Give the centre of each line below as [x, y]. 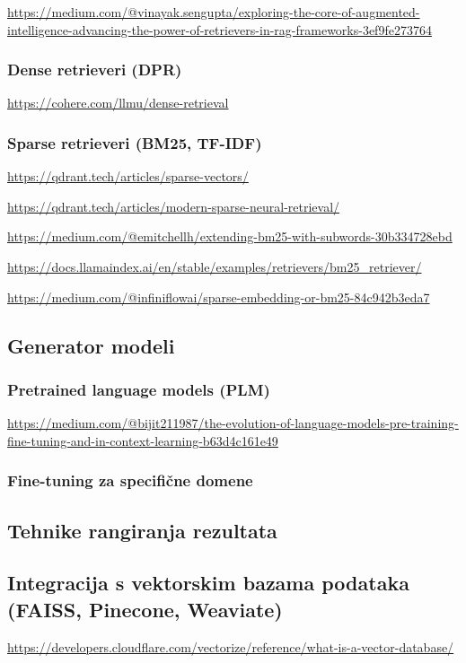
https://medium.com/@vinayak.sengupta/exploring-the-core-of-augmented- [214, 12]
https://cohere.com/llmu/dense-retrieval [118, 103]
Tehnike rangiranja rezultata [142, 530]
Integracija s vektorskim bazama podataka [208, 583]
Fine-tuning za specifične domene [130, 480]
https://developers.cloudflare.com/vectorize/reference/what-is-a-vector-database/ [231, 646]
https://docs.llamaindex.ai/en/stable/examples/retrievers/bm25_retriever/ [215, 266]
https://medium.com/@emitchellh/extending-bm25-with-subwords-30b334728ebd [230, 236]
